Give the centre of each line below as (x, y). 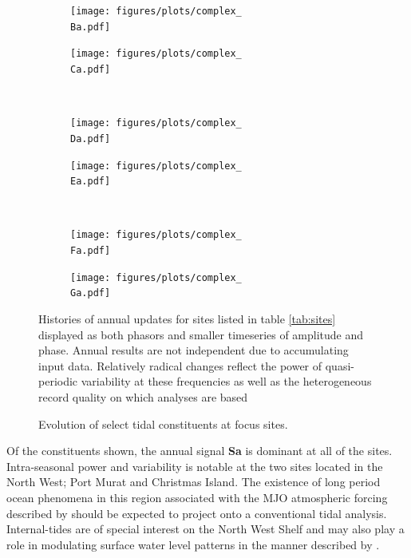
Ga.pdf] (91, 293)
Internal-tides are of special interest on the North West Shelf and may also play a (205, 529)
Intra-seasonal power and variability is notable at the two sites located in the (195, 466)
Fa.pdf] (91, 251)
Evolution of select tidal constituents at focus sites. (163, 423)
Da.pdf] (91, 139)
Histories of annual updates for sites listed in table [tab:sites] (187, 319)
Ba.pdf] (91, 27)
